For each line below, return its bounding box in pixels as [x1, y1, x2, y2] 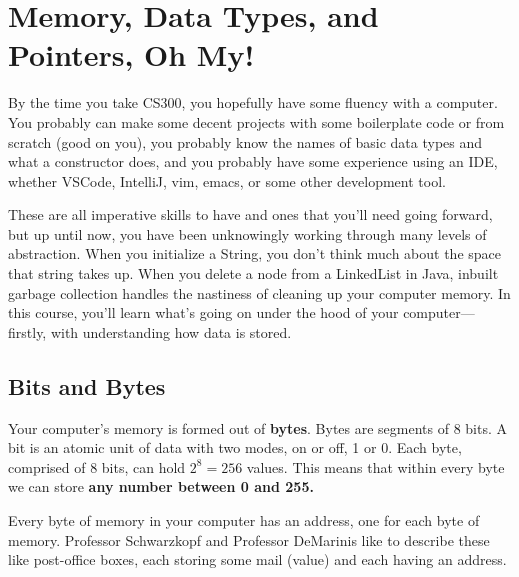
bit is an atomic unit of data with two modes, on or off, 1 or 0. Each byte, [8, 437, 462, 458]
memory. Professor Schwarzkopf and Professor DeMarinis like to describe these [8, 529, 490, 550]
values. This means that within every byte [246, 456, 505, 477]
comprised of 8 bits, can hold [8, 456, 186, 477]
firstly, [8, 321, 47, 342]
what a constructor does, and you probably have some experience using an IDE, [8, 151, 498, 172]
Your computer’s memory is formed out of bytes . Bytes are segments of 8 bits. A [8, 417, 508, 438]
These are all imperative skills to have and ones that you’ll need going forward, [8, 204, 493, 225]
